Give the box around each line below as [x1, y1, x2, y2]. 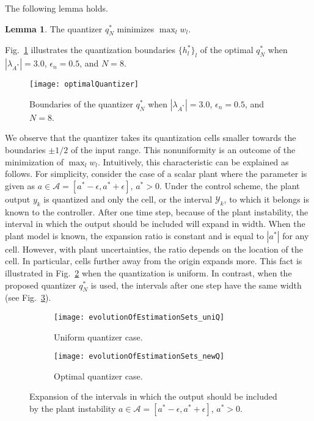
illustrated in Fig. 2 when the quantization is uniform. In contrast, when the [5, 266, 292, 279]
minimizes [117, 22, 155, 35]
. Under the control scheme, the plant [159, 179, 300, 192]
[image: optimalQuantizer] [29, 80, 139, 89]
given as [5, 179, 35, 192]
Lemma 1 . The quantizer [5, 22, 103, 35]
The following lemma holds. [5, 2, 108, 14]
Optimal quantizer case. [54, 369, 143, 382]
